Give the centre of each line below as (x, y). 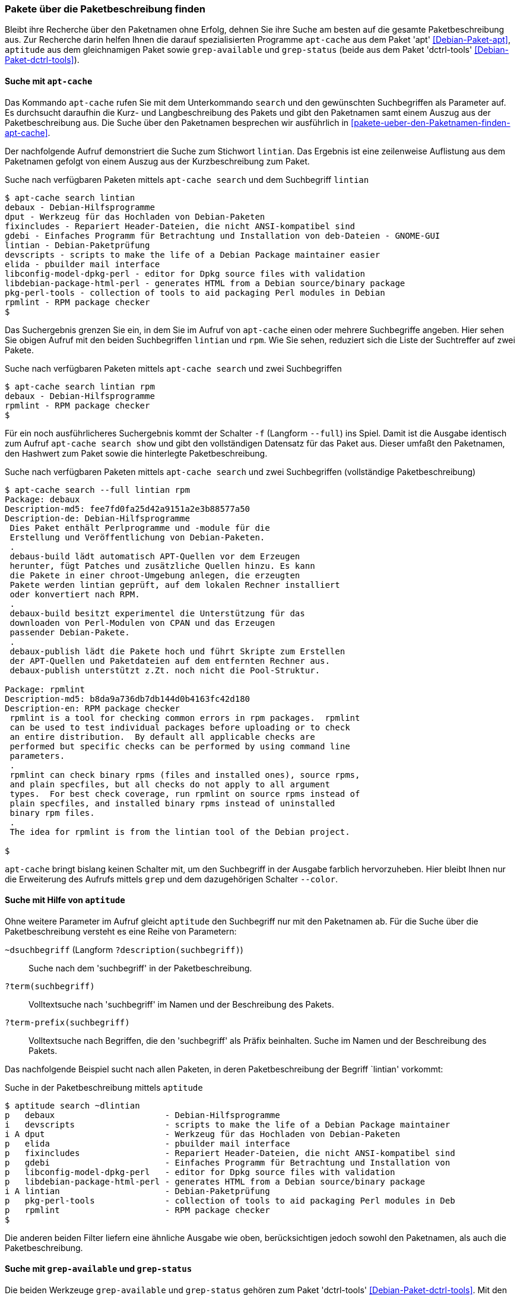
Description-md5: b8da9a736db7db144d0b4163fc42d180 (128, 699)
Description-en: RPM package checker (93, 708)
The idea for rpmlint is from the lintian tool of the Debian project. (180, 832)
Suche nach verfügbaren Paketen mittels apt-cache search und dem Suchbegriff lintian (187, 179)
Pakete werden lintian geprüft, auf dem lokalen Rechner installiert (175, 585)
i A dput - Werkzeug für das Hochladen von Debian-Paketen (202, 1134)
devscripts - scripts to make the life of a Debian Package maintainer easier (193, 254)
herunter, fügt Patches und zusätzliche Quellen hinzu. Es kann (162, 566)
